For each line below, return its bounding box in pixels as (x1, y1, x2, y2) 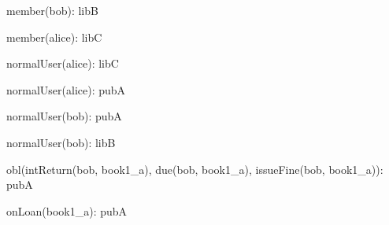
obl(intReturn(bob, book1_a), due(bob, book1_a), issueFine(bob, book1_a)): (6, 160, 383, 177)
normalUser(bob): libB (6, 134, 116, 150)
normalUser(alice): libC (6, 55, 119, 72)
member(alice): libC (6, 28, 102, 45)
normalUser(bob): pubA (6, 108, 122, 124)
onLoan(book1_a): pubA (6, 202, 128, 219)
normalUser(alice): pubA (6, 81, 126, 98)
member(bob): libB (6, 2, 98, 18)
